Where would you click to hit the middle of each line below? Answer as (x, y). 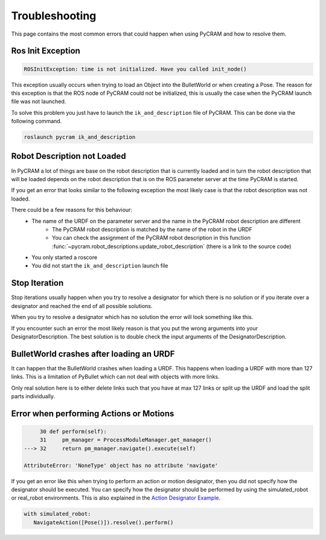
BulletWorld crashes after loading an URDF (93, 354)
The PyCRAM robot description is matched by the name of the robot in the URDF (152, 229)
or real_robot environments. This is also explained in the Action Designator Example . (116, 498)
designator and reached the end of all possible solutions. (82, 306)
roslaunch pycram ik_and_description (80, 137)
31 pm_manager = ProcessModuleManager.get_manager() (126, 440)
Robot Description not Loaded (69, 156)
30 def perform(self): (73, 432)
